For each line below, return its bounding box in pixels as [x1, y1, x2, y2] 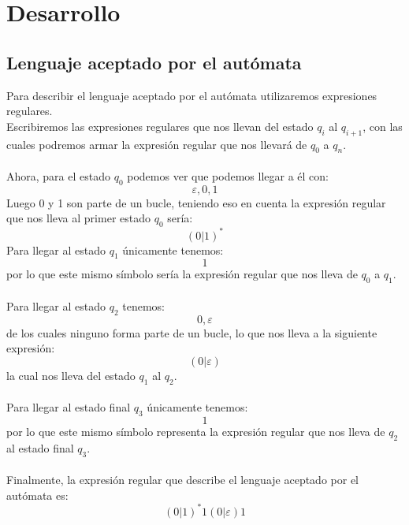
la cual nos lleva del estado [6, 367, 136, 383]
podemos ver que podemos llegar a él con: [127, 167, 329, 184]
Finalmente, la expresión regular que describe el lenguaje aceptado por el [6, 471, 359, 488]
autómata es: [6, 486, 69, 503]
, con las [363, 117, 403, 134]
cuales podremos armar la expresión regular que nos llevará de [6, 136, 307, 152]
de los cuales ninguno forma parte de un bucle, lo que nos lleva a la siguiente [6, 324, 377, 341]
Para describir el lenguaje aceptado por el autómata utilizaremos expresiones [6, 87, 377, 103]
